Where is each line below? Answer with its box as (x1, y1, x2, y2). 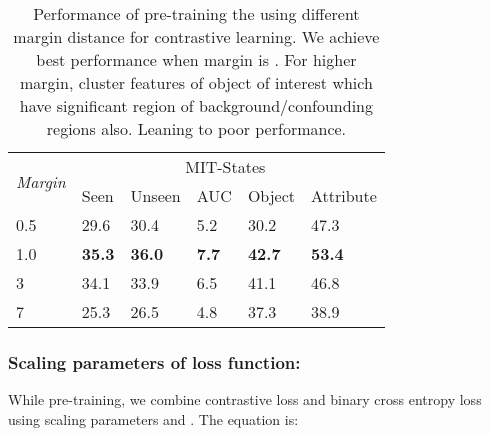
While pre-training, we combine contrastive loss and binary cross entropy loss (8, 389, 482, 410)
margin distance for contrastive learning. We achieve (13, 25, 380, 48)
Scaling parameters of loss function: (8, 349, 301, 374)
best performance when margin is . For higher (36, 48, 357, 71)
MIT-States (185, 155, 266, 178)
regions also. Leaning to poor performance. (46, 117, 347, 140)
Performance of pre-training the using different (33, 2, 360, 25)
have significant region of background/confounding (19, 94, 373, 117)
